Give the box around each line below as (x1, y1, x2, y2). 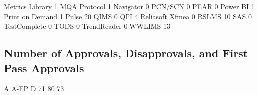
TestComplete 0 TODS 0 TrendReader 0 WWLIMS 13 (4, 21, 170, 31)
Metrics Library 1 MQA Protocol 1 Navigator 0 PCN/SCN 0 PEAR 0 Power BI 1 (4, 1, 255, 11)
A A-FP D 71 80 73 (4, 83, 64, 94)
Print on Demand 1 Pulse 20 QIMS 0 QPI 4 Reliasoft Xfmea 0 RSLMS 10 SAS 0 (4, 11, 252, 21)
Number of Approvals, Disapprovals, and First (4, 45, 248, 61)
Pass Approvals (4, 60, 84, 75)
